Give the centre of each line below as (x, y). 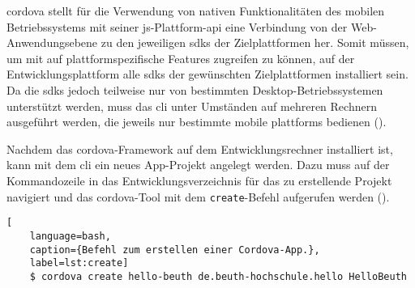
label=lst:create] (79, 263)
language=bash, (70, 236)
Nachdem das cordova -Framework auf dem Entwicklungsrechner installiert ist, (200, 148)
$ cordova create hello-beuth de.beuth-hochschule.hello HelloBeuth (218, 276)
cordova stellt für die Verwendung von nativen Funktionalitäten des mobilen (196, 11)
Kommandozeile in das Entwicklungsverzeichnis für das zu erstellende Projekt (199, 180)
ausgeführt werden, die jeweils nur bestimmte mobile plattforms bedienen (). (197, 122)
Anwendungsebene (52, 42)
